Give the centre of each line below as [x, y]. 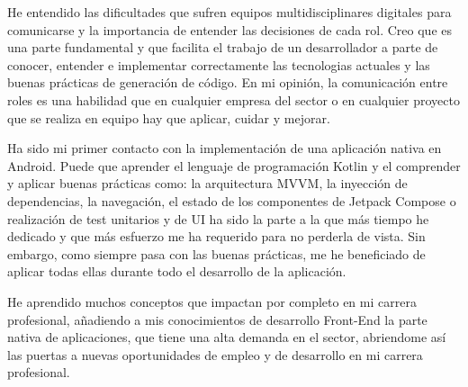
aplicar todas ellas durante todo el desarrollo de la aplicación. [177, 271]
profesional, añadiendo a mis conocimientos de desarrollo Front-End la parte [217, 319]
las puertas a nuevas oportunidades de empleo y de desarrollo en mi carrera [215, 354]
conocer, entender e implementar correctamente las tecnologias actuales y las [219, 64]
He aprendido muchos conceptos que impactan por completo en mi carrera [212, 301]
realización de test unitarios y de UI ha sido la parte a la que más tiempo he [218, 218]
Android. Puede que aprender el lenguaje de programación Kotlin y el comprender [234, 165]
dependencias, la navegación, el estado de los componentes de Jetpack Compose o [232, 200]
